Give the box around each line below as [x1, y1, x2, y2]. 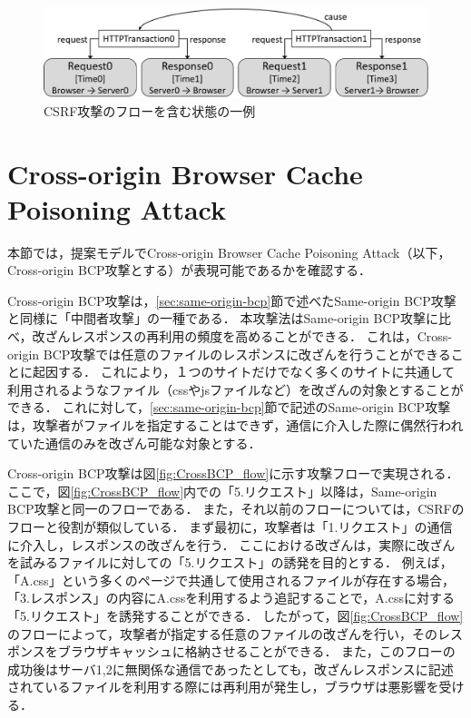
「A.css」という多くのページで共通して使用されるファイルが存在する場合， [7, 570, 455, 589]
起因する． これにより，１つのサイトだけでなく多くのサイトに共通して [32, 362, 455, 381]
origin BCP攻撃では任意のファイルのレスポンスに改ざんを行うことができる [7, 344, 451, 363]
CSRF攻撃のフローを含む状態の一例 [44, 101, 256, 120]
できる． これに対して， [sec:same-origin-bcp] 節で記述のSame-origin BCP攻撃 [7, 398, 451, 417]
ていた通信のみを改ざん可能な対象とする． [7, 433, 261, 452]
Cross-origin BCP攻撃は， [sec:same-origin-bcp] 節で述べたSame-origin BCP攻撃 [7, 290, 456, 310]
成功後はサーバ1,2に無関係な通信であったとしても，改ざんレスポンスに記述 [7, 659, 454, 678]
